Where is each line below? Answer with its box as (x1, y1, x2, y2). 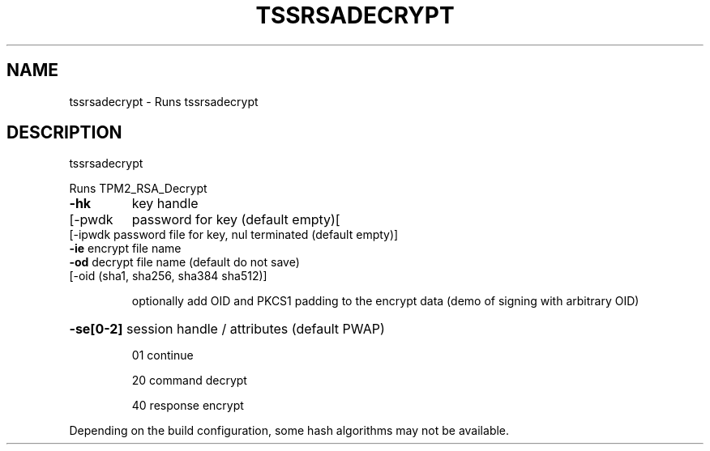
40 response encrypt (131, 398, 244, 413)
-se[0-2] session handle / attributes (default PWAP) (69, 321, 385, 338)
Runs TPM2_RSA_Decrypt (69, 181, 207, 196)
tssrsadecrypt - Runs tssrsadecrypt (69, 94, 259, 108)
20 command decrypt (131, 373, 247, 388)
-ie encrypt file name (69, 241, 182, 256)
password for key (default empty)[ (131, 211, 340, 228)
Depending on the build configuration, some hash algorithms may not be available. (69, 423, 510, 438)
